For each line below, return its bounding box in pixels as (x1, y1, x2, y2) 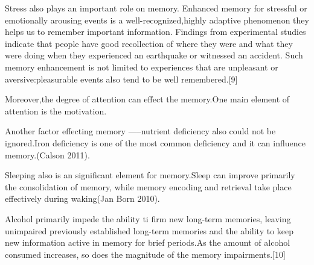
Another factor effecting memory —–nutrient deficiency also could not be (5, 125, 276, 137)
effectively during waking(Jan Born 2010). (5, 192, 160, 205)
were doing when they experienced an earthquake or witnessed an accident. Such (5, 49, 303, 61)
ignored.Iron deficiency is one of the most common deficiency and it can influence (5, 136, 306, 149)
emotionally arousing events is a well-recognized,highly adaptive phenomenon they (5, 13, 309, 26)
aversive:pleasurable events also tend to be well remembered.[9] (5, 72, 238, 85)
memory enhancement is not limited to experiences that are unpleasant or (5, 60, 278, 73)
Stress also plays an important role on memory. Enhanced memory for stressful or (5, 2, 307, 14)
